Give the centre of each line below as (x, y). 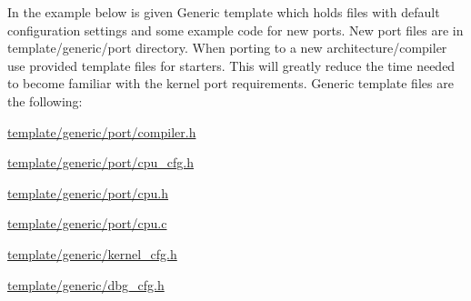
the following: (45, 100)
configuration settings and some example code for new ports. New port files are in (235, 30)
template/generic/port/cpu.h (88, 192)
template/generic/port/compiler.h (102, 131)
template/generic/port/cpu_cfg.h (101, 162)
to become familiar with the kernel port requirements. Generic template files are (230, 83)
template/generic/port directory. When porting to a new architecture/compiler (227, 48)
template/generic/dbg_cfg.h (86, 284)
